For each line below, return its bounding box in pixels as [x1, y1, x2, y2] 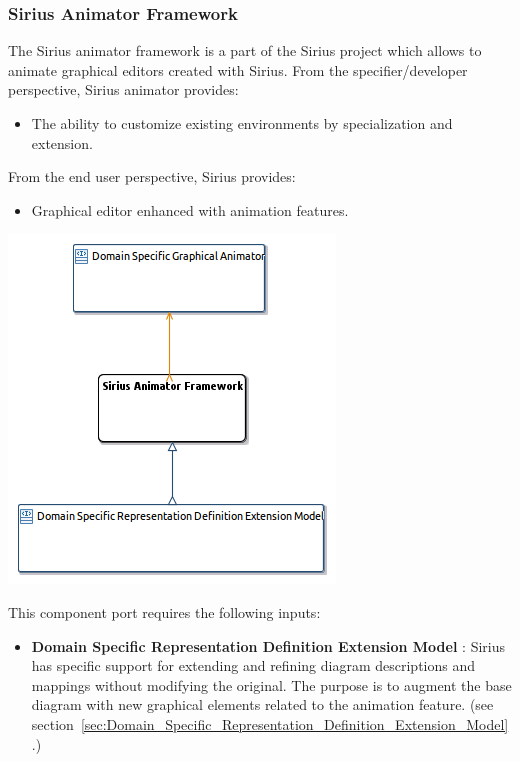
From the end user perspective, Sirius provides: [8, 166, 296, 187]
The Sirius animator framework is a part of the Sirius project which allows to [8, 40, 482, 61]
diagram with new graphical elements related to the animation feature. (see [31, 694, 494, 715]
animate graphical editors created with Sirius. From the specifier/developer [8, 59, 468, 80]
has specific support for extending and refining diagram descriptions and [31, 655, 475, 676]
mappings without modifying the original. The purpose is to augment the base [31, 674, 512, 695]
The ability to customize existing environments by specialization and [31, 113, 453, 133]
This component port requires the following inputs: [8, 601, 321, 622]
